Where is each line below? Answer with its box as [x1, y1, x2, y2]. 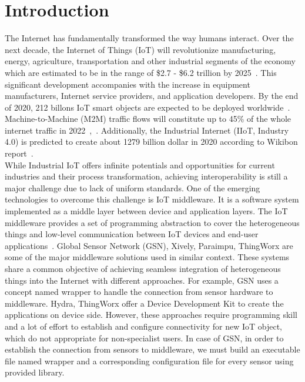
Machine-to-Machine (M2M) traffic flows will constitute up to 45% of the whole [5, 112, 291, 125]
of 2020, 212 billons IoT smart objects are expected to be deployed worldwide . [5, 101, 290, 113]
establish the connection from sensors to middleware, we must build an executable [5, 343, 300, 356]
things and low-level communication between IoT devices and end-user [5, 228, 259, 240]
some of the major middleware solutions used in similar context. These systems [5, 251, 290, 263]
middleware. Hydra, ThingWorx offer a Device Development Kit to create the [5, 297, 284, 309]
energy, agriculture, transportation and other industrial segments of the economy [5, 55, 296, 67]
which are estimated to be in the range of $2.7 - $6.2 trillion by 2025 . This [5, 66, 277, 78]
